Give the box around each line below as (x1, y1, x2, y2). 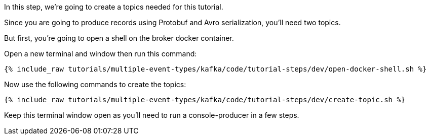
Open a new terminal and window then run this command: (4, 49, 197, 58)
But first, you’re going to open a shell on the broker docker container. (4, 34, 234, 42)
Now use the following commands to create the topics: (4, 80, 186, 89)
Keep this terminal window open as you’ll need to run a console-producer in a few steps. (4, 111, 299, 119)
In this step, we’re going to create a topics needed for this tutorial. (4, 3, 223, 11)
